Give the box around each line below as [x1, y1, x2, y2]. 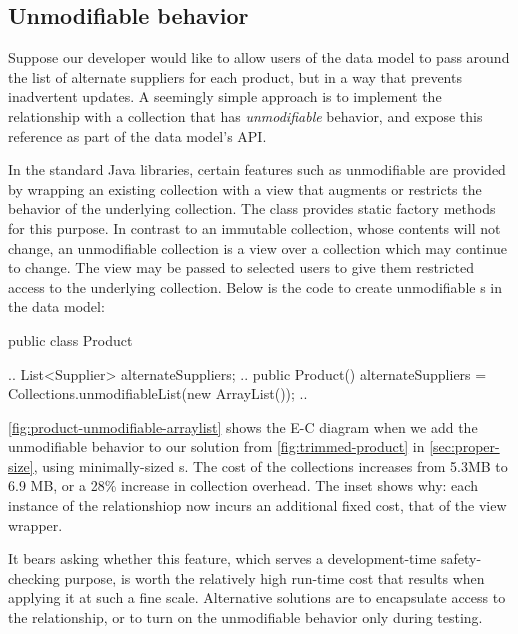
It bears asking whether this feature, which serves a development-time [8, 548, 437, 569]
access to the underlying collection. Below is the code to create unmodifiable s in [8, 276, 503, 297]
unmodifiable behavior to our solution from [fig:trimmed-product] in [8, 436, 425, 457]
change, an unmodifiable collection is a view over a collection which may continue [8, 237, 508, 258]
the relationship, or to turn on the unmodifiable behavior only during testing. [8, 607, 483, 628]
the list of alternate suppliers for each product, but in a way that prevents [8, 66, 462, 87]
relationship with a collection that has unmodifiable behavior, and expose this [8, 105, 483, 126]
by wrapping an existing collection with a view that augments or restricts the [8, 178, 482, 199]
